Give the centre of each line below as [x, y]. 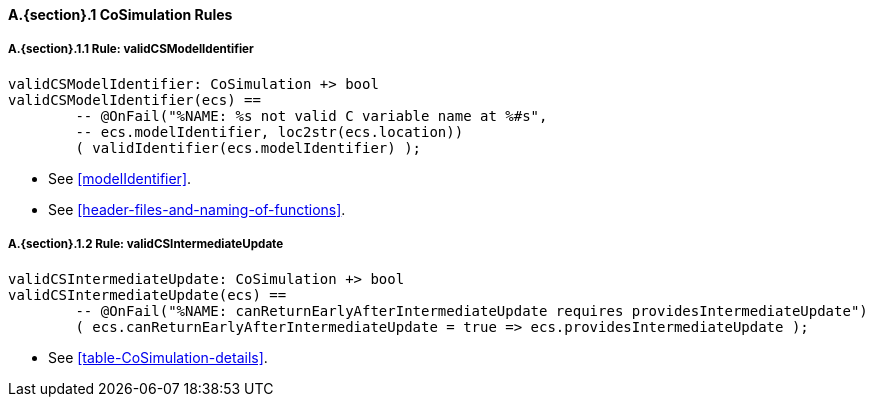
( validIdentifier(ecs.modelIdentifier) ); [248, 147]
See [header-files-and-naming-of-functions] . [197, 209]
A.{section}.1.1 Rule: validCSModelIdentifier [131, 49]
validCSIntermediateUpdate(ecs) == [147, 294]
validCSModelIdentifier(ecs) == [134, 99]
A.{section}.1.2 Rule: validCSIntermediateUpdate [146, 244]
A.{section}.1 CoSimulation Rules [120, 14]
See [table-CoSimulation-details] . [158, 357]
